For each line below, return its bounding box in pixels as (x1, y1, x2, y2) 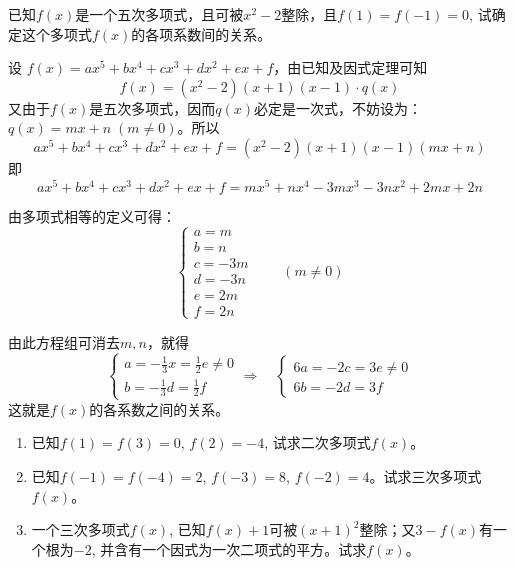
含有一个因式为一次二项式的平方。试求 (114, 538, 367, 559)
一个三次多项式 (31, 519, 130, 540)
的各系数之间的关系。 (89, 398, 230, 419)
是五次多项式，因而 (89, 97, 216, 118)
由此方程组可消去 (8, 331, 120, 352)
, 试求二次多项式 (264, 432, 371, 453)
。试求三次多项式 (369, 465, 482, 486)
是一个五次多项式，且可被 (75, 4, 244, 24)
